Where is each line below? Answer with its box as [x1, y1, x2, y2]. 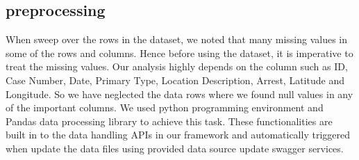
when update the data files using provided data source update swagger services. [6, 141, 344, 155]
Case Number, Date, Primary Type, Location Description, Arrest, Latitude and [6, 72, 344, 87]
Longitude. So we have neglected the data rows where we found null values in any [6, 86, 353, 101]
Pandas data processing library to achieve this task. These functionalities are [6, 113, 333, 128]
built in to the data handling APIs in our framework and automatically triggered [6, 127, 350, 142]
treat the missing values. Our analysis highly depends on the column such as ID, [6, 59, 348, 74]
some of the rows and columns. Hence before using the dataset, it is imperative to [6, 45, 353, 60]
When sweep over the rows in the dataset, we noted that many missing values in [6, 32, 348, 47]
